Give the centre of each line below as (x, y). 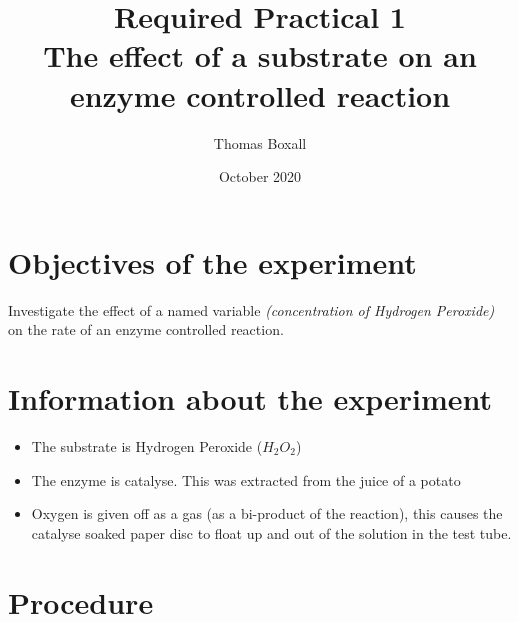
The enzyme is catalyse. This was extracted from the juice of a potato (246, 479)
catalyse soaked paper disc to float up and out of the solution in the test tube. (271, 532)
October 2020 (260, 176)
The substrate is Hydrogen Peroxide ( (147, 445)
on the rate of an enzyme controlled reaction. (146, 329)
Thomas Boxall (260, 142)
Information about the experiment (250, 398)
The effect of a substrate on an (260, 55)
